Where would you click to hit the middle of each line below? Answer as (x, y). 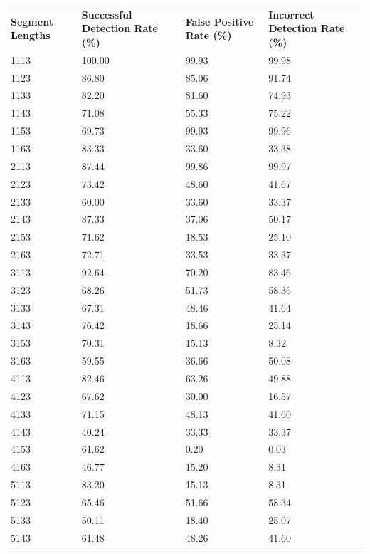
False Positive (220, 21)
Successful (107, 14)
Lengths (31, 35)
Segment (32, 21)
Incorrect (291, 14)
